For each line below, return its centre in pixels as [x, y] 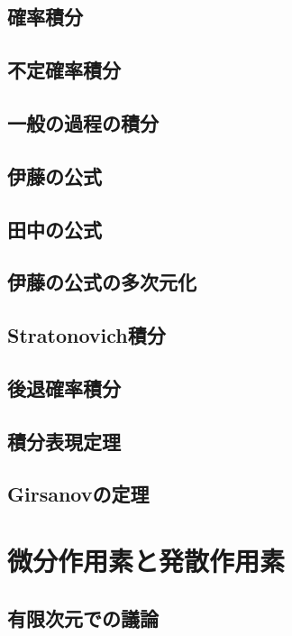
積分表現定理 [64, 441]
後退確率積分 [64, 387]
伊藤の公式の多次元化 [102, 282]
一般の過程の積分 [83, 122]
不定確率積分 [64, 70]
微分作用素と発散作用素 [146, 560]
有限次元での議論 [83, 618]
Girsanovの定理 [78, 494]
